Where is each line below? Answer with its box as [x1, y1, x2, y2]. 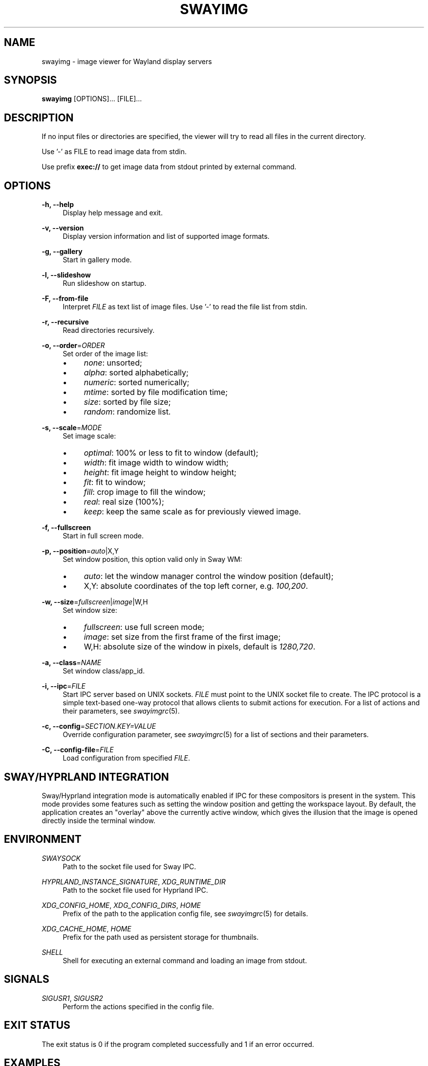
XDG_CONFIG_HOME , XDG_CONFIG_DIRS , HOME [42, 901, 201, 909]
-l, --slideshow [42, 271, 91, 279]
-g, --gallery [42, 247, 83, 256]
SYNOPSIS [4, 74, 57, 87]
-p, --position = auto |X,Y [42, 547, 119, 556]
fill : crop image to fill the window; [84, 487, 206, 497]
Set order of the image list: [63, 349, 148, 358]
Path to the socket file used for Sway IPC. [63, 862, 196, 871]
